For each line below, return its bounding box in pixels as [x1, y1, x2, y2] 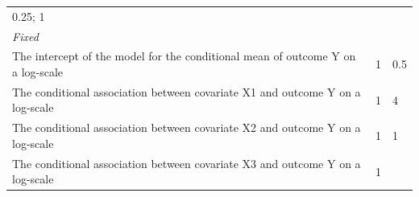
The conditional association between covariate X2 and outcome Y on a [12, 119, 361, 136]
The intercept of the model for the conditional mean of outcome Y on [12, 47, 356, 64]
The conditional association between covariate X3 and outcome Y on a [12, 154, 361, 171]
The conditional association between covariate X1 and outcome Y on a [12, 83, 361, 100]
